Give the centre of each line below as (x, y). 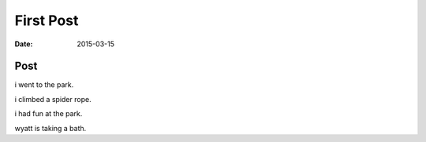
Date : (24, 44)
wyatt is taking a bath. (50, 128)
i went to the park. (44, 85)
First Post (47, 20)
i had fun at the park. (49, 114)
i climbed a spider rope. (53, 99)
